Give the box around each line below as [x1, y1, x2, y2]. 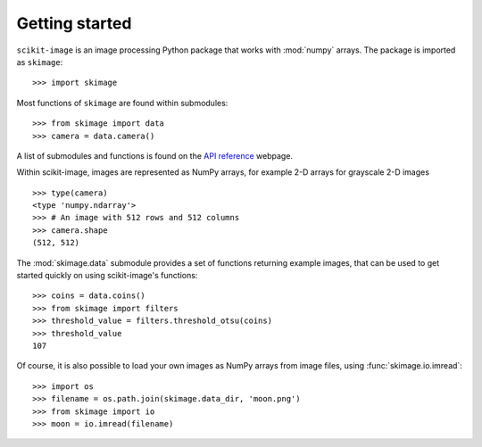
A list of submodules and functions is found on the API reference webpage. [16, 150, 294, 161]
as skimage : [16, 56, 63, 67]
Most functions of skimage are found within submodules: [16, 97, 229, 108]
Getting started [16, 13, 132, 33]
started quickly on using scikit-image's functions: [16, 270, 198, 281]
